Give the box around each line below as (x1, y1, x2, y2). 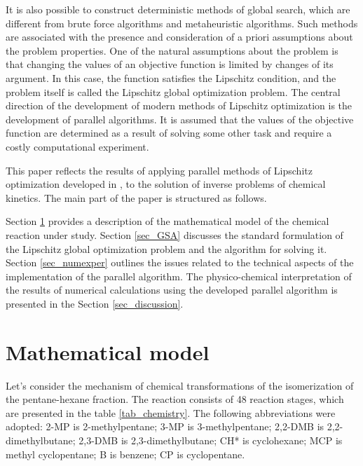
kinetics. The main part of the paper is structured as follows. (6, 190, 267, 205)
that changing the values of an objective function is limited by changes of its (6, 57, 334, 71)
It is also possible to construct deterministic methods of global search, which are (6, 2, 350, 16)
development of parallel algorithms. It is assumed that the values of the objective (6, 111, 354, 126)
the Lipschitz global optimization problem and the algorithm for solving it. (6, 241, 327, 256)
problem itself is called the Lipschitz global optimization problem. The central (6, 84, 341, 99)
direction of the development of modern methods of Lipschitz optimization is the (6, 98, 352, 113)
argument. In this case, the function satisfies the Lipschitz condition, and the (6, 70, 336, 85)
